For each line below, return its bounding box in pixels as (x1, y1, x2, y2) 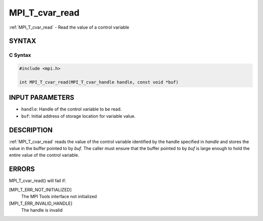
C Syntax (9, 52, 31, 58)
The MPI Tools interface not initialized (21, 194, 97, 200)
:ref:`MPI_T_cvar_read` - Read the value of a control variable (9, 24, 130, 30)
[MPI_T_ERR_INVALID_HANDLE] (9, 200, 73, 206)
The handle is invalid (21, 207, 63, 213)
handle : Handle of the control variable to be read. (21, 106, 122, 112)
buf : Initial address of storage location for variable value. (21, 113, 136, 119)
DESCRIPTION (9, 126, 53, 134)
